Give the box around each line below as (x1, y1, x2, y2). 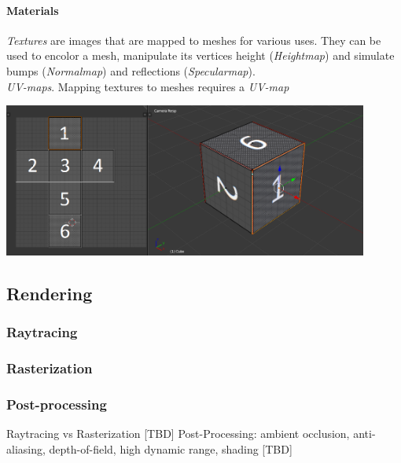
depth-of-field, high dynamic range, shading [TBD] (49, 440, 292, 457)
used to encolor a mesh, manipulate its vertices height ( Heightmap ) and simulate (6, 47, 395, 64)
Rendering (6, 281, 93, 306)
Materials (6, 2, 59, 18)
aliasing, (6, 440, 46, 457)
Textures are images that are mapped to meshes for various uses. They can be (6, 31, 381, 48)
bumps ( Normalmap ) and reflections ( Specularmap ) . (6, 62, 256, 79)
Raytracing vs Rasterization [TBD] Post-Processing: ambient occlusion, (6, 425, 350, 442)
